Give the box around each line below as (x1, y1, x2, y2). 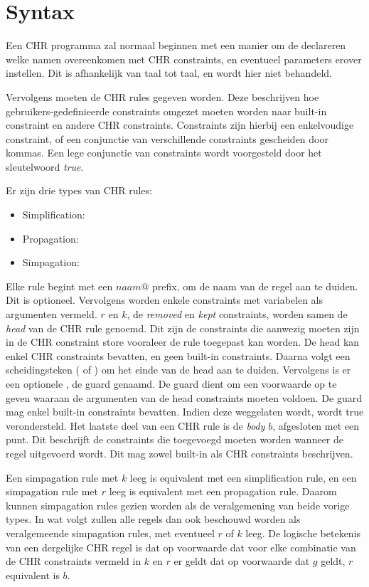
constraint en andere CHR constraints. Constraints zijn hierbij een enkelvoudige (6, 117, 354, 132)
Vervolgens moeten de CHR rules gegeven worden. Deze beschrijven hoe (6, 89, 319, 104)
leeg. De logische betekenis (245, 525, 361, 540)
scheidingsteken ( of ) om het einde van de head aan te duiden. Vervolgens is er (6, 362, 351, 377)
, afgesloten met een (272, 418, 360, 433)
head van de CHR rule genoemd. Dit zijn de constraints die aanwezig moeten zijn (6, 320, 360, 335)
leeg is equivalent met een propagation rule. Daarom (109, 484, 337, 499)
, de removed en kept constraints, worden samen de (127, 307, 348, 322)
